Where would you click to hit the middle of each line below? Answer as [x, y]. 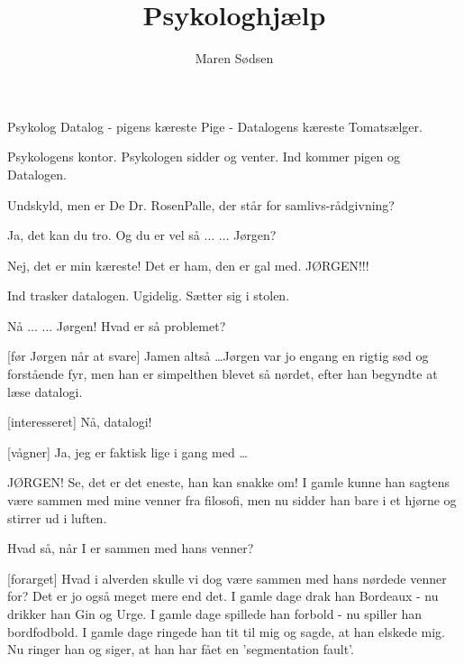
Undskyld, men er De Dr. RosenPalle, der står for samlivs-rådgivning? [201, 204]
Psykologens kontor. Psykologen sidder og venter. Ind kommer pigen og [204, 157]
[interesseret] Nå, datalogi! [80, 422]
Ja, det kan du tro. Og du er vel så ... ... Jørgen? [142, 235]
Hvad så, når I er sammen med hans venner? [131, 548]
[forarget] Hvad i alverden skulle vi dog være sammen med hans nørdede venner [227, 578]
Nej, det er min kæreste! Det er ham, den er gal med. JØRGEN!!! [188, 265]
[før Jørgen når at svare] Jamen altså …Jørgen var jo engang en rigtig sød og [218, 356]
